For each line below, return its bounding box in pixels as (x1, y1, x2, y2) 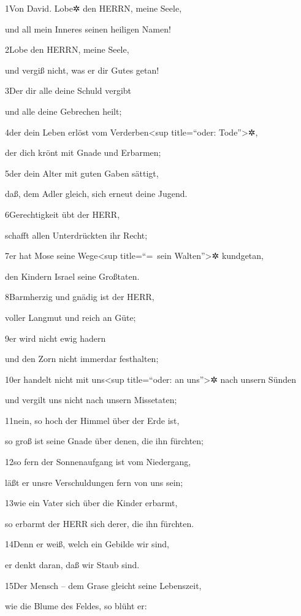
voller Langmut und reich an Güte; (5, 310, 136, 323)
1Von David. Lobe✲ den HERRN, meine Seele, (5, 2, 182, 14)
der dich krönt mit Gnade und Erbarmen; (5, 146, 161, 159)
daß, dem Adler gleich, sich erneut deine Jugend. (5, 187, 188, 200)
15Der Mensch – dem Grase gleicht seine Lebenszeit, (5, 579, 202, 591)
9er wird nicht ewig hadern (5, 331, 106, 344)
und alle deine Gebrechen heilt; (5, 104, 122, 117)
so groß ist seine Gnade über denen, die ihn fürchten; (5, 434, 204, 447)
